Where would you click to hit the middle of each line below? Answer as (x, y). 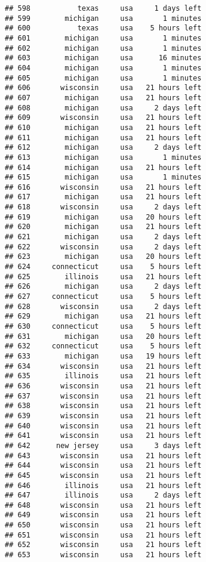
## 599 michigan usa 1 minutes (103, 18)
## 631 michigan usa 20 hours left (103, 336)
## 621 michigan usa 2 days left (103, 237)
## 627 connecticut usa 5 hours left (103, 297)
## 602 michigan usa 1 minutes (103, 48)
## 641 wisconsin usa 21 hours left (103, 436)
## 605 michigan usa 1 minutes (103, 78)
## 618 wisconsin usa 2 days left (103, 207)
